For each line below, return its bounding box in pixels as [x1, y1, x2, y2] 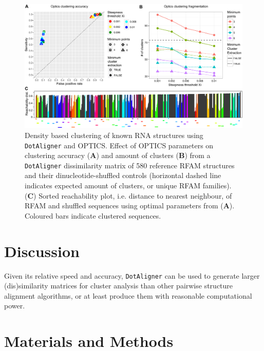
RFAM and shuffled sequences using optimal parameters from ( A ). [25, 200, 235, 211]
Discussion [4, 240, 80, 261]
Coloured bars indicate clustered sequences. [25, 210, 161, 221]
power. [4, 300, 25, 311]
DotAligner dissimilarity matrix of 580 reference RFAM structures [25, 160, 235, 170]
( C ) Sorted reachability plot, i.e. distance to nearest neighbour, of [25, 190, 232, 201]
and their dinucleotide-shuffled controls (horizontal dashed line [25, 170, 221, 181]
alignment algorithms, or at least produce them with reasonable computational [4, 290, 252, 301]
